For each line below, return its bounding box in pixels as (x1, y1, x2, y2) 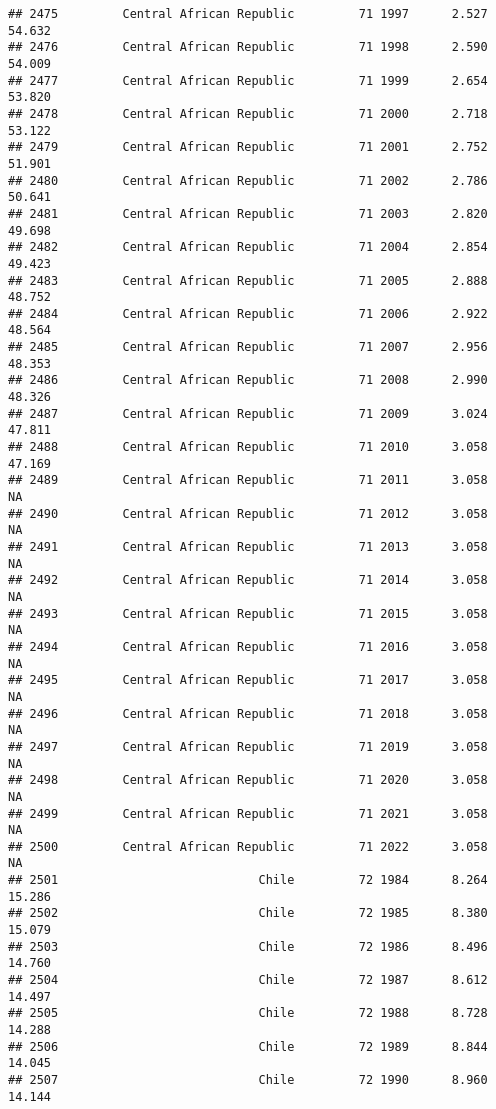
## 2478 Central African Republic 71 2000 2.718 (8, 106, 488, 121)
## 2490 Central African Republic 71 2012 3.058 (8, 506, 488, 521)
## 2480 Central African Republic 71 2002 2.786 (8, 173, 488, 188)
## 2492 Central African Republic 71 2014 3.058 (8, 573, 488, 588)
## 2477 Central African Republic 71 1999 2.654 (8, 73, 488, 88)
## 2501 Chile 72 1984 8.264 (8, 873, 488, 888)
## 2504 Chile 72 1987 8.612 (8, 973, 488, 988)
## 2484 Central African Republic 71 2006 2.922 (8, 306, 488, 321)
